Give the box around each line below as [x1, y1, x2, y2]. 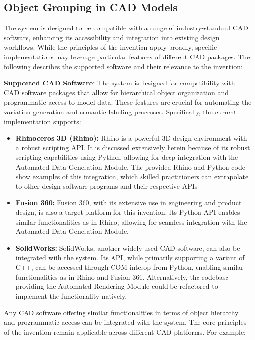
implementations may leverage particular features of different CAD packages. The [4, 51, 250, 61]
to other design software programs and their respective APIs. [15, 181, 199, 191]
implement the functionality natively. [15, 291, 127, 301]
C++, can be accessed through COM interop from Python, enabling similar [15, 262, 244, 272]
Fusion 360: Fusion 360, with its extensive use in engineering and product [15, 197, 242, 207]
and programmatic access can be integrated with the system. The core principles [4, 317, 247, 327]
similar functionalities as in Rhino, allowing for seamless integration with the [15, 216, 247, 227]
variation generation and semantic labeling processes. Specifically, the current [4, 106, 237, 116]
